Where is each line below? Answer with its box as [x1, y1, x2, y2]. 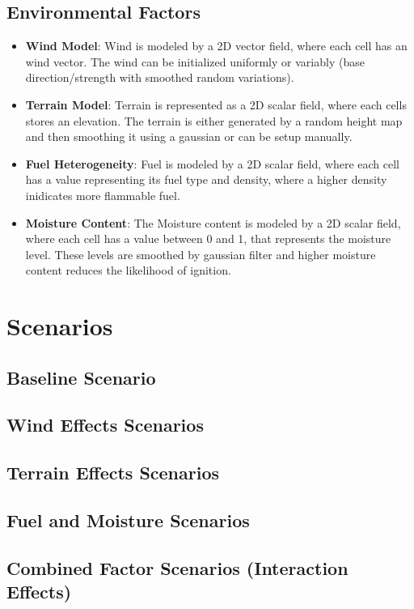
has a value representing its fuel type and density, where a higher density [25, 171, 387, 188]
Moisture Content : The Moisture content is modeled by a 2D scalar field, [25, 214, 401, 231]
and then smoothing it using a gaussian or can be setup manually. [25, 128, 353, 145]
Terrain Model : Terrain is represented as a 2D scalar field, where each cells [25, 96, 407, 113]
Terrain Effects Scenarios [6, 460, 220, 485]
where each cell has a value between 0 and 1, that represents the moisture [25, 230, 391, 247]
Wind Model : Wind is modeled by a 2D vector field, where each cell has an [25, 37, 408, 54]
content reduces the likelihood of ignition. [25, 262, 231, 279]
